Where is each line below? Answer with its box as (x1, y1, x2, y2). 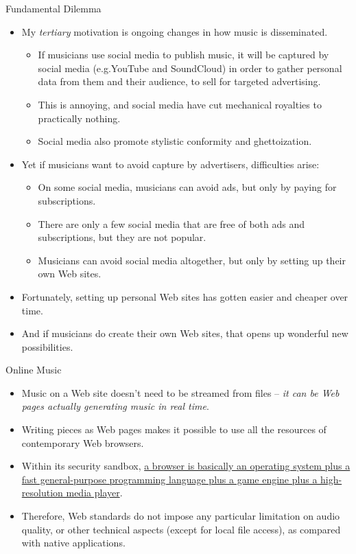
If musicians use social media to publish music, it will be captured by (38, 47, 329, 62)
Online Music (5, 362, 62, 377)
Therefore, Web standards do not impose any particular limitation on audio (21, 509, 340, 523)
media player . (66, 485, 123, 500)
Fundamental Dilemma (5, 1, 102, 15)
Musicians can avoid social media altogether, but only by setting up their (38, 253, 346, 267)
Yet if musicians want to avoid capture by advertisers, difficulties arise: (21, 157, 320, 171)
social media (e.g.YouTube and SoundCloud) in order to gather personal (38, 60, 342, 75)
